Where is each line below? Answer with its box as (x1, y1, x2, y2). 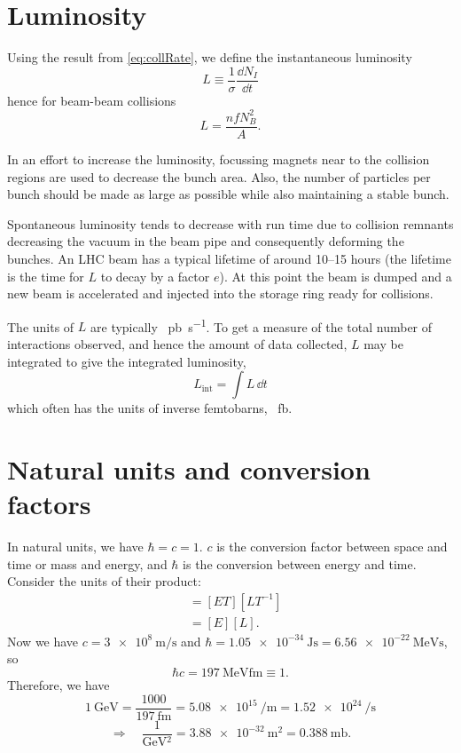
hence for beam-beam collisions (7, 91, 176, 109)
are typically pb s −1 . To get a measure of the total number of (90, 314, 433, 336)
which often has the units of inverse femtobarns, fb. (7, 399, 293, 417)
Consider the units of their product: (7, 572, 201, 591)
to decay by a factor (100, 266, 210, 285)
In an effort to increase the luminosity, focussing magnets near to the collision (7, 149, 430, 168)
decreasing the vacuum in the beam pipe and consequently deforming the (7, 232, 404, 250)
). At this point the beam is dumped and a (219, 266, 452, 285)
